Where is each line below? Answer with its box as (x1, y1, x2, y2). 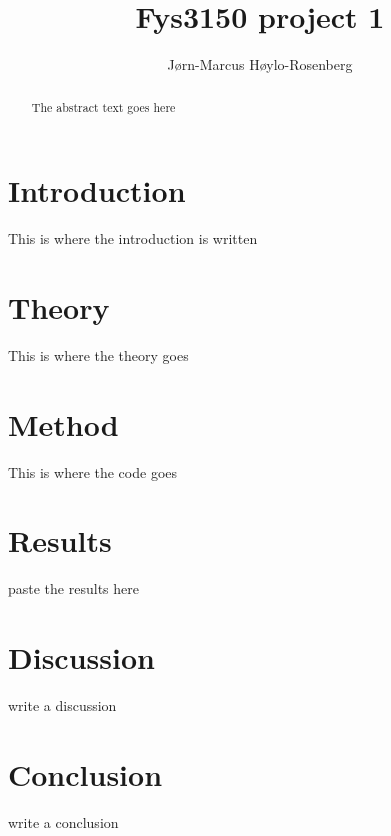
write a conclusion (8, 811, 119, 832)
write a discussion (8, 694, 117, 715)
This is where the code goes (8, 461, 178, 482)
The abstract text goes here (31, 98, 176, 115)
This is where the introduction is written (8, 228, 258, 249)
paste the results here (8, 578, 139, 599)
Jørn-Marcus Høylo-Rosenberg (167, 54, 353, 75)
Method (8, 403, 119, 444)
